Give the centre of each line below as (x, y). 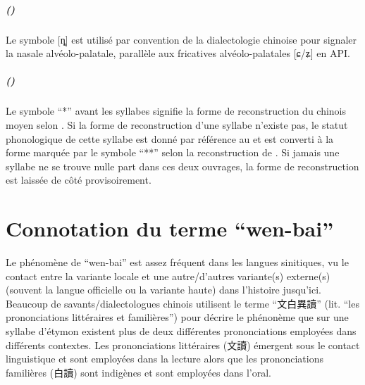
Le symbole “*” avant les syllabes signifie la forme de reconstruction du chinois (176, 111)
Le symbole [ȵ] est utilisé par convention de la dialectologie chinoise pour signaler (181, 39)
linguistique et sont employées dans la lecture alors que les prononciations (165, 359)
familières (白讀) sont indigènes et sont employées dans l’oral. (138, 372)
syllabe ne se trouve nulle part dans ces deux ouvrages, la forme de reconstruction (182, 166)
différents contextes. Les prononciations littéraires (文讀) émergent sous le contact (183, 345)
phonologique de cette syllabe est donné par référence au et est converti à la (170, 138)
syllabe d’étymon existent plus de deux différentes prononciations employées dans (181, 330)
